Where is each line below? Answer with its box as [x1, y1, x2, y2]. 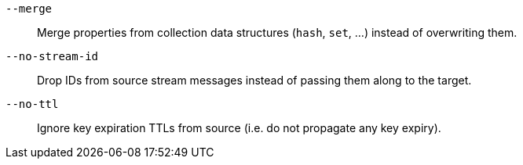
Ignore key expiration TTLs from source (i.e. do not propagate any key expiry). [37, 121, 441, 135]
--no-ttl [5, 98, 59, 110]
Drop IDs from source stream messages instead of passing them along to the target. [37, 74, 472, 87]
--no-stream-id [5, 50, 99, 63]
